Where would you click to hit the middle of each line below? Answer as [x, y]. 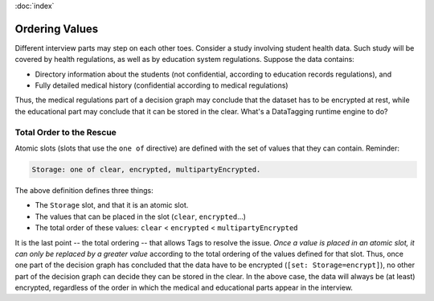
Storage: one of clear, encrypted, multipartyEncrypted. [146, 169]
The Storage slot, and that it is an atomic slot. [112, 205]
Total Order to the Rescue [66, 132]
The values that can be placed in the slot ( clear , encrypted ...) [141, 216]
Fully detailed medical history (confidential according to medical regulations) [162, 85]
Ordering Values [57, 29]
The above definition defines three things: [84, 190]
